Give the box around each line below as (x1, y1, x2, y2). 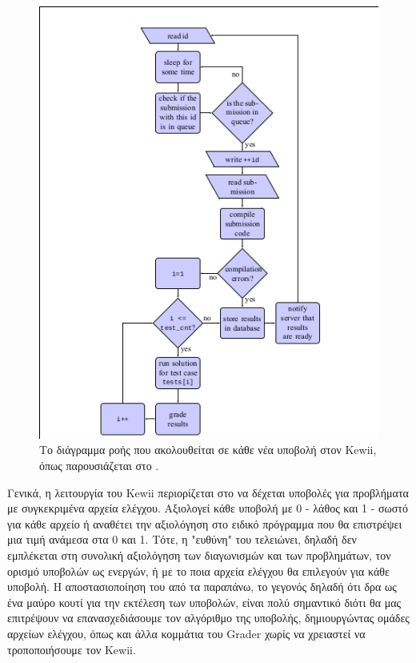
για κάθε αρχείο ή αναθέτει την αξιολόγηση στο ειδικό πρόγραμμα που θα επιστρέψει (7, 515, 402, 532)
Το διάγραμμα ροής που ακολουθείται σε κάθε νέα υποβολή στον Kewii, (39, 441, 377, 458)
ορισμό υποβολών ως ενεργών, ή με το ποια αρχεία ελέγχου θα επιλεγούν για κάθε (7, 562, 390, 579)
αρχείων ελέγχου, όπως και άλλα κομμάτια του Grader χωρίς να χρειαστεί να (7, 625, 366, 641)
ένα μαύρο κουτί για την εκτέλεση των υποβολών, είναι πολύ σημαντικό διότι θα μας (7, 593, 402, 610)
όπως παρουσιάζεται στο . (39, 456, 159, 473)
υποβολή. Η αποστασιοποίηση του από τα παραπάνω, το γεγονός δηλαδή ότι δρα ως (7, 578, 397, 595)
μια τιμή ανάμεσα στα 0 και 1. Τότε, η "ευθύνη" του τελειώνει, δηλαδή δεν (7, 531, 357, 548)
